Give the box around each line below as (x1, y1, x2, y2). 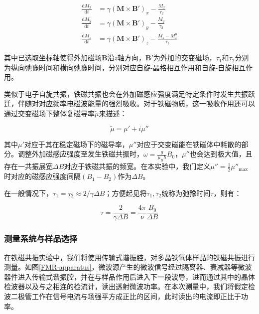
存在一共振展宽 (4, 161, 53, 171)
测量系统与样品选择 (4, 232, 78, 245)
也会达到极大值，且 (189, 149, 253, 159)
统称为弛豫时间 (161, 187, 211, 198)
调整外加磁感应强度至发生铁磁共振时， (17, 149, 143, 159)
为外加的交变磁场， (153, 52, 216, 63)
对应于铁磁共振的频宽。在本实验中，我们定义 (64, 161, 211, 171)
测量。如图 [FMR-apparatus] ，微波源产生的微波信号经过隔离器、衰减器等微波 (4, 262, 252, 272)
